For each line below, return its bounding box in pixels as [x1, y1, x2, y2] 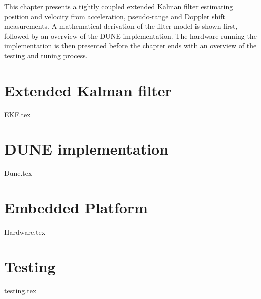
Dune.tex [4, 168, 32, 178]
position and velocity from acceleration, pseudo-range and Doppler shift [4, 11, 225, 21]
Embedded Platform [4, 197, 148, 218]
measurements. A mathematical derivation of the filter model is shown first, [4, 21, 238, 31]
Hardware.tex [4, 227, 46, 237]
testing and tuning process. [4, 50, 88, 60]
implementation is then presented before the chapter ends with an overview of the [4, 40, 257, 51]
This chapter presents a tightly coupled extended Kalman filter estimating [4, 1, 233, 11]
